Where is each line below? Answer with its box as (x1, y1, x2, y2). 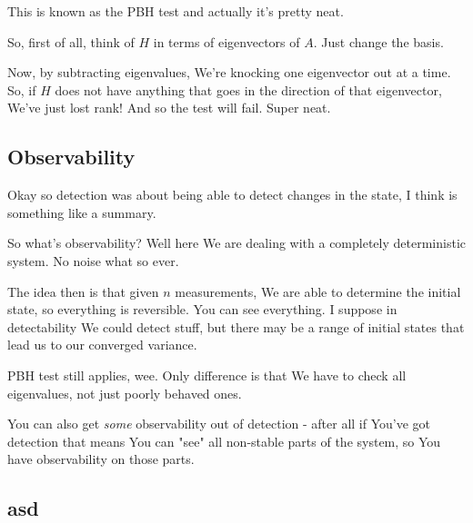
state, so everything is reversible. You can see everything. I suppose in (7, 300, 398, 319)
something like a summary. (7, 202, 156, 222)
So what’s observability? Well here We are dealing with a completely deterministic (7, 233, 466, 252)
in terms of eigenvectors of (153, 32, 300, 51)
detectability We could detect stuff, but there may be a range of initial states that (7, 317, 465, 336)
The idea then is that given (7, 281, 159, 301)
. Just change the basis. (313, 32, 444, 51)
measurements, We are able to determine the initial (175, 281, 461, 301)
